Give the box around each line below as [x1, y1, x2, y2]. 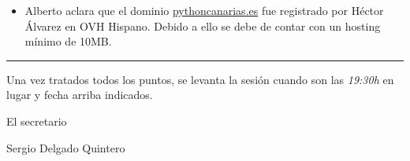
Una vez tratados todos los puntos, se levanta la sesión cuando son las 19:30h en [6, 71, 394, 87]
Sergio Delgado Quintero [6, 139, 125, 156]
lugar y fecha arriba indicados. [6, 86, 153, 103]
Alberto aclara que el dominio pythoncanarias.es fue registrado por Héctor [24, 2, 384, 18]
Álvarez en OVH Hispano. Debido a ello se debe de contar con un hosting [24, 17, 381, 34]
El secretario [6, 112, 67, 129]
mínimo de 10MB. [24, 33, 112, 49]
